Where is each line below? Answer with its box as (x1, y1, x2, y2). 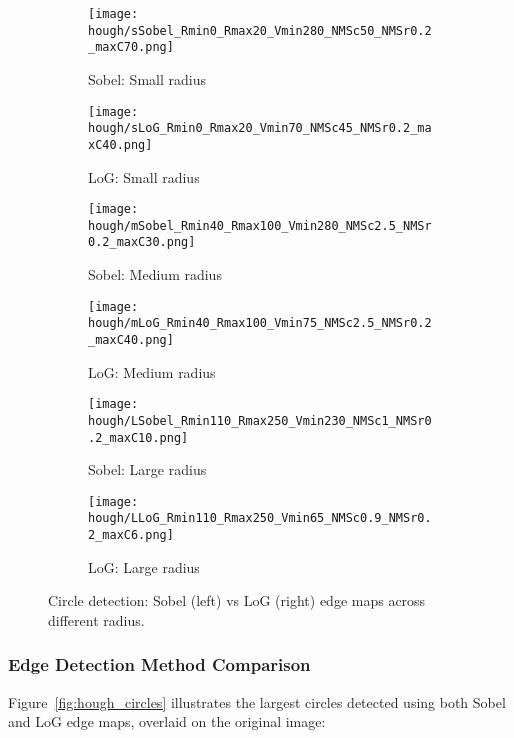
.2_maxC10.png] (88, 430, 189, 445)
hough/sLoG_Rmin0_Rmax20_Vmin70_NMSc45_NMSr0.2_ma (88, 121, 432, 136)
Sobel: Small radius (88, 68, 206, 89)
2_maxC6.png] (88, 528, 174, 543)
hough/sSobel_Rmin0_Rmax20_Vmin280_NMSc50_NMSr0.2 (88, 23, 432, 38)
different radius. (48, 609, 145, 630)
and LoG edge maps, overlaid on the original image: (8, 711, 326, 732)
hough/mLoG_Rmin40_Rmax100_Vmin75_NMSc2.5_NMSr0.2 (88, 316, 432, 331)
